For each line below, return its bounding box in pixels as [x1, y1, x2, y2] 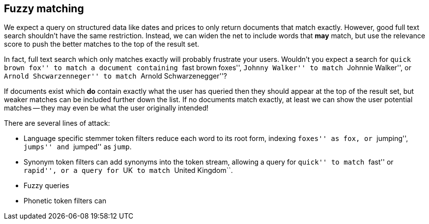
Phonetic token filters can [24, 196, 107, 205]
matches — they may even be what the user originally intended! [4, 104, 209, 112]
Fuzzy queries [24, 181, 69, 190]
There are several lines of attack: [4, 119, 110, 128]
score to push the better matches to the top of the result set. [4, 40, 200, 49]
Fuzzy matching [4, 2, 84, 15]
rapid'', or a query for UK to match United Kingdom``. [24, 166, 233, 175]
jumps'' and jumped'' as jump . [24, 142, 132, 151]
